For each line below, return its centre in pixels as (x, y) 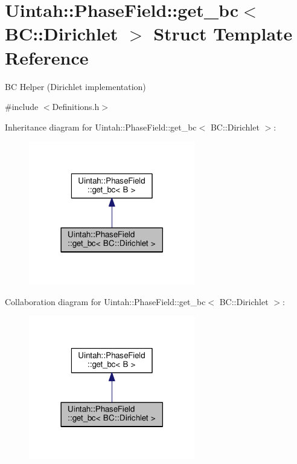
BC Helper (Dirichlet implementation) (75, 86)
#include (22, 107)
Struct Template (223, 34)
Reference (47, 57)
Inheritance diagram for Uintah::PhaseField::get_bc (101, 127)
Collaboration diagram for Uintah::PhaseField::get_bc (105, 301)
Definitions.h (76, 107)
